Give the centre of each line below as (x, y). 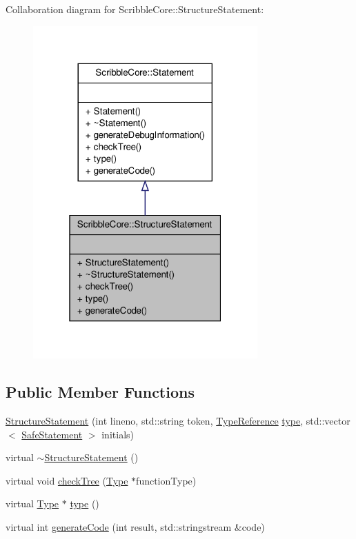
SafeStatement (52, 434)
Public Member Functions (100, 392)
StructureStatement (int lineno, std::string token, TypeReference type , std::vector (178, 420)
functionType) (166, 480)
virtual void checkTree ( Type (67, 480)
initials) (118, 434)
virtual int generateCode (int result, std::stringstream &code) (135, 526)
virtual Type (32, 504)
